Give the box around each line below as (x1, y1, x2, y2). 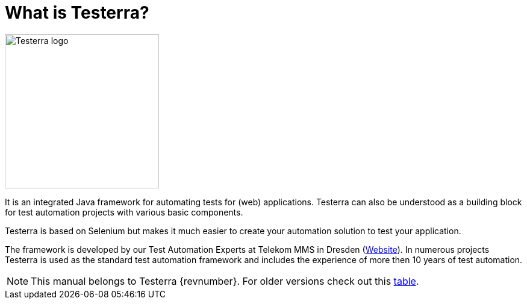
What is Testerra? (5, 2, 149, 23)
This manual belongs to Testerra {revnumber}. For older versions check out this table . (31, 275, 419, 287)
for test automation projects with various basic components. (5, 206, 243, 217)
